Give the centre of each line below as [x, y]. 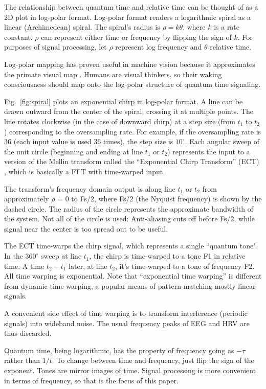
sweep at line [61, 256]
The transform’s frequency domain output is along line [90, 188]
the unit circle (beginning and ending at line [74, 151]
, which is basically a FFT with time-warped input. [85, 171]
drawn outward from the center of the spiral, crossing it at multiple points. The [129, 111]
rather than [22, 360]
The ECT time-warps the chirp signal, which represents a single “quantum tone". [131, 246]
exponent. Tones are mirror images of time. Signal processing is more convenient [130, 370]
